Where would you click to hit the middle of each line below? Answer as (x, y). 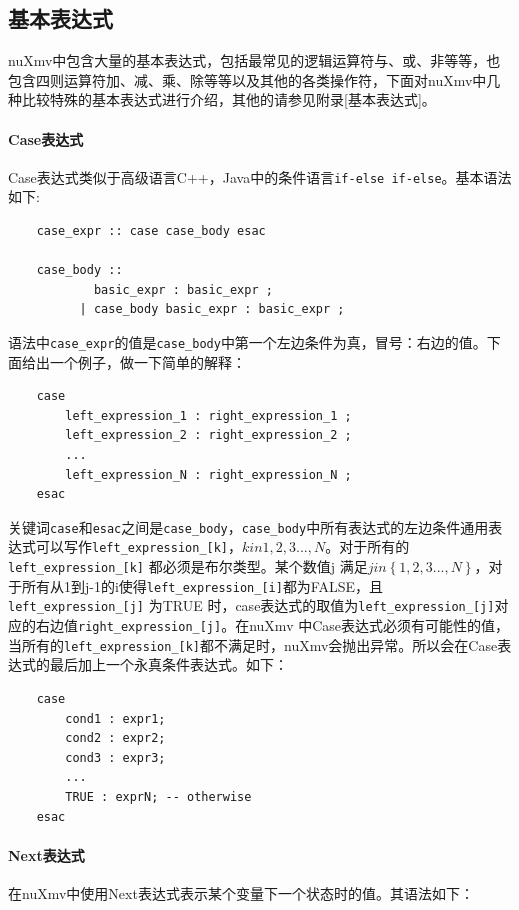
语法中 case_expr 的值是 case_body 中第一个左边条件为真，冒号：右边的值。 (247, 342)
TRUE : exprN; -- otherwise (158, 796)
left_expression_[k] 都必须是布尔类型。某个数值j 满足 (188, 566)
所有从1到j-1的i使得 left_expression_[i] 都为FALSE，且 (202, 585)
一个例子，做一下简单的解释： (147, 361)
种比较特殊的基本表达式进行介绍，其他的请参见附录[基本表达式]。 (222, 99)
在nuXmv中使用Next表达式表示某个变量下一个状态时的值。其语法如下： (241, 892)
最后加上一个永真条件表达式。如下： (168, 664)
